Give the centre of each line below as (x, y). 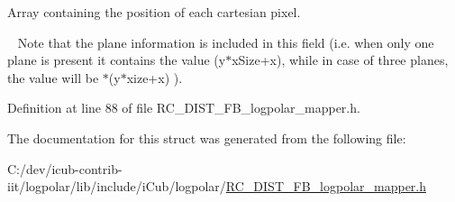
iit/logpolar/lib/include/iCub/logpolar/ (117, 186)
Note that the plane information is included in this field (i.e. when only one (226, 42)
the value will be (53, 77)
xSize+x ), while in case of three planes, (340, 60)
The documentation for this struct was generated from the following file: (207, 138)
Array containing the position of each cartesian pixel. (154, 12)
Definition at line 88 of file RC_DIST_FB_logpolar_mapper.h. (184, 108)
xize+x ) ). (155, 77)
